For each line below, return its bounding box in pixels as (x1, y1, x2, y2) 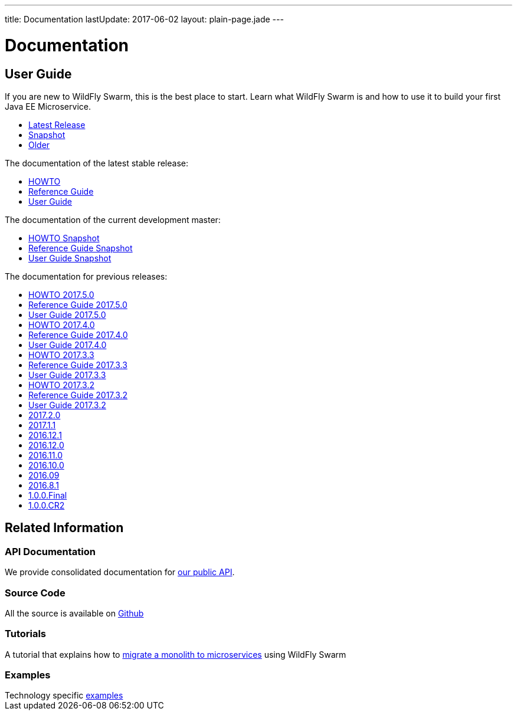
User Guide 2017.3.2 (28, 399, 106, 410)
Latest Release (28, 119, 86, 130)
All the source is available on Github (5, 608, 144, 618)
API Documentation (5, 545, 96, 557)
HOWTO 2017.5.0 (28, 289, 94, 300)
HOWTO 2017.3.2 (28, 379, 94, 390)
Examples (5, 669, 51, 681)
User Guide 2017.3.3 (28, 369, 106, 380)
